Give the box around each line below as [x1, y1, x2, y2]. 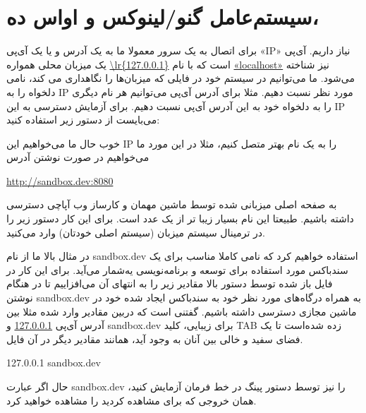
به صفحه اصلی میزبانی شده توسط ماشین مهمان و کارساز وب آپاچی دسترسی [6, 197, 337, 212]
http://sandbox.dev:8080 [6, 173, 114, 188]
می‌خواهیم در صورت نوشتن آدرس [6, 150, 150, 164]
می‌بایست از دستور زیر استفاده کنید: [6, 112, 160, 127]
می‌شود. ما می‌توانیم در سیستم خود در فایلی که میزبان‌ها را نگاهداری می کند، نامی [6, 71, 355, 85]
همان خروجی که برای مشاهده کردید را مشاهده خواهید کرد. [6, 393, 257, 407]
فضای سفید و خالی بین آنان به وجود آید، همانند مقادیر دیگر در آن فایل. [6, 331, 303, 346]
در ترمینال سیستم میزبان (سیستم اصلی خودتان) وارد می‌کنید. [6, 225, 265, 239]
